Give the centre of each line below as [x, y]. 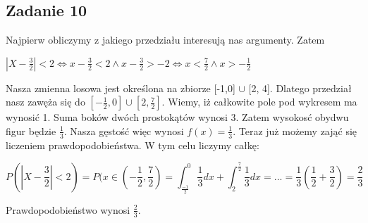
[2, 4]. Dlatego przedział [300, 88]
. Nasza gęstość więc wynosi [124, 130]
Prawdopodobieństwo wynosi [68, 209]
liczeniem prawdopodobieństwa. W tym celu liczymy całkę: [133, 145]
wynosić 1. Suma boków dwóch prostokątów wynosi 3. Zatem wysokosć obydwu [177, 117]
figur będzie [31, 130]
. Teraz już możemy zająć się [295, 130]
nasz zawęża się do [45, 102]
